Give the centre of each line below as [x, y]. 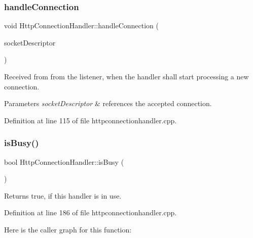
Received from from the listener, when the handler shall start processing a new [126, 76]
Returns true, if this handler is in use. [63, 195]
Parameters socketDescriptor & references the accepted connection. [108, 103]
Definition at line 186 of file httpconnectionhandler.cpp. [91, 212]
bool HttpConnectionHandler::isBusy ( [64, 161]
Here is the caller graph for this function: [68, 229]
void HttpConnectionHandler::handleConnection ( [81, 26]
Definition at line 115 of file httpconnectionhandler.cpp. [91, 120]
